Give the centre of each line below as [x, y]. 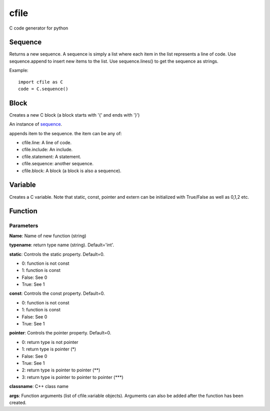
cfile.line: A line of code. [47, 143]
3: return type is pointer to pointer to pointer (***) [72, 377]
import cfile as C [41, 82]
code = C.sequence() [43, 89]
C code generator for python [39, 28]
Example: [19, 71]
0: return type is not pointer [50, 342]
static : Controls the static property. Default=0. [57, 254]
